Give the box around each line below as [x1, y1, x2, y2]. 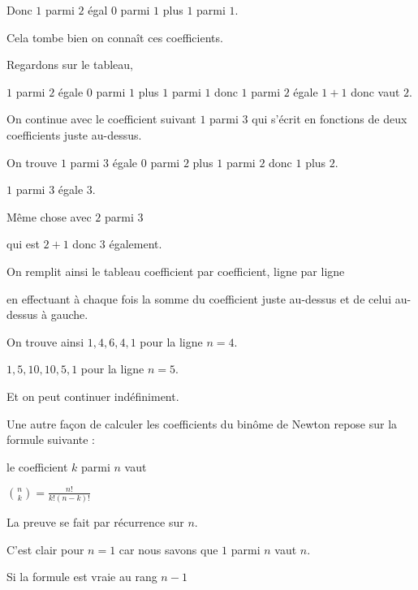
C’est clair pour [6, 540, 84, 558]
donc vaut [351, 83, 400, 100]
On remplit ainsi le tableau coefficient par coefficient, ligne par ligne [6, 262, 345, 279]
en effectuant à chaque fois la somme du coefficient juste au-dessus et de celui [6, 290, 392, 307]
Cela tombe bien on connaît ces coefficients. [6, 28, 223, 45]
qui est [6, 235, 40, 252]
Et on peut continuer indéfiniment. [6, 387, 179, 404]
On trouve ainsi [6, 333, 84, 350]
